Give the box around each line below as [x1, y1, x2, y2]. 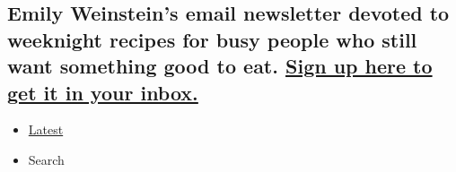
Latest [28, 120, 64, 139]
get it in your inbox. [7, 78, 198, 106]
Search [28, 150, 65, 168]
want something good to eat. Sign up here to [7, 52, 433, 80]
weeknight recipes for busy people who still [7, 25, 417, 53]
